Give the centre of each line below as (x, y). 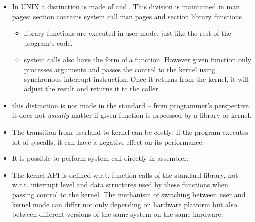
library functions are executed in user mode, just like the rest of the (127, 33)
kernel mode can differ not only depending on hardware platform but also (125, 204)
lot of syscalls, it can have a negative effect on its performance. (108, 141)
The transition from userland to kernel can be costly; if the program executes (130, 131)
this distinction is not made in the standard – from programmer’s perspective (130, 105)
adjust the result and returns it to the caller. (92, 89)
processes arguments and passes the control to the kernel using (120, 69)
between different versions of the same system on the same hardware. (118, 214)
